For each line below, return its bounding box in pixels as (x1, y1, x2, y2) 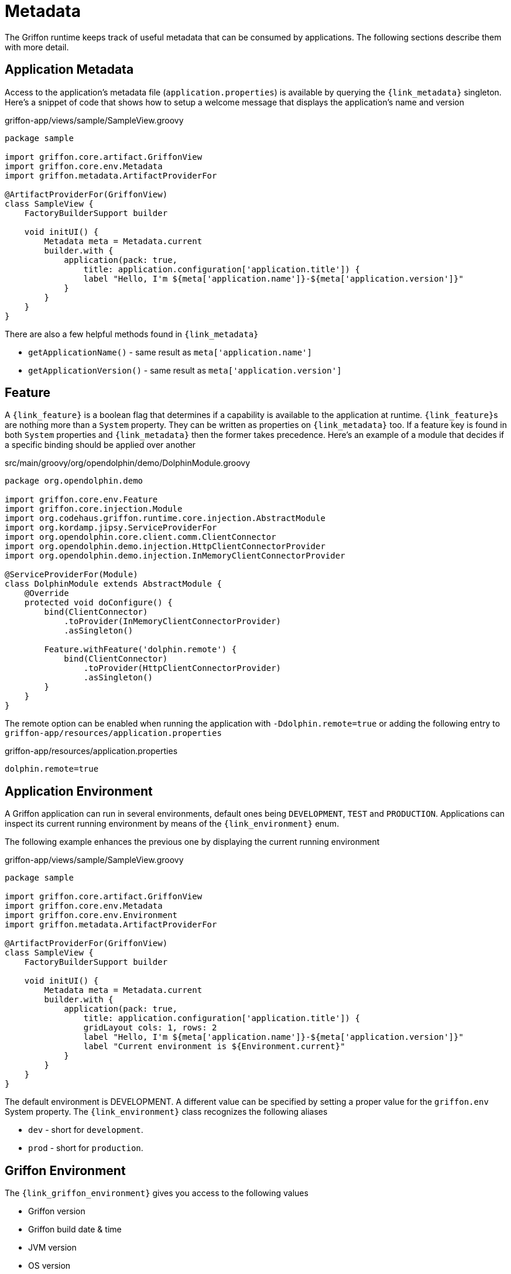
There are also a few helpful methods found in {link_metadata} (5, 328, 259, 339)
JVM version (28, 1242, 77, 1253)
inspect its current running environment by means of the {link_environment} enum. (5, 818, 339, 829)
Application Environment (5, 783, 153, 799)
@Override (24, 588, 69, 598)
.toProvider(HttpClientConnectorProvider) (83, 663, 282, 673)
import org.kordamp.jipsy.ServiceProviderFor (5, 523, 217, 533)
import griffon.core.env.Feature (5, 495, 158, 505)
